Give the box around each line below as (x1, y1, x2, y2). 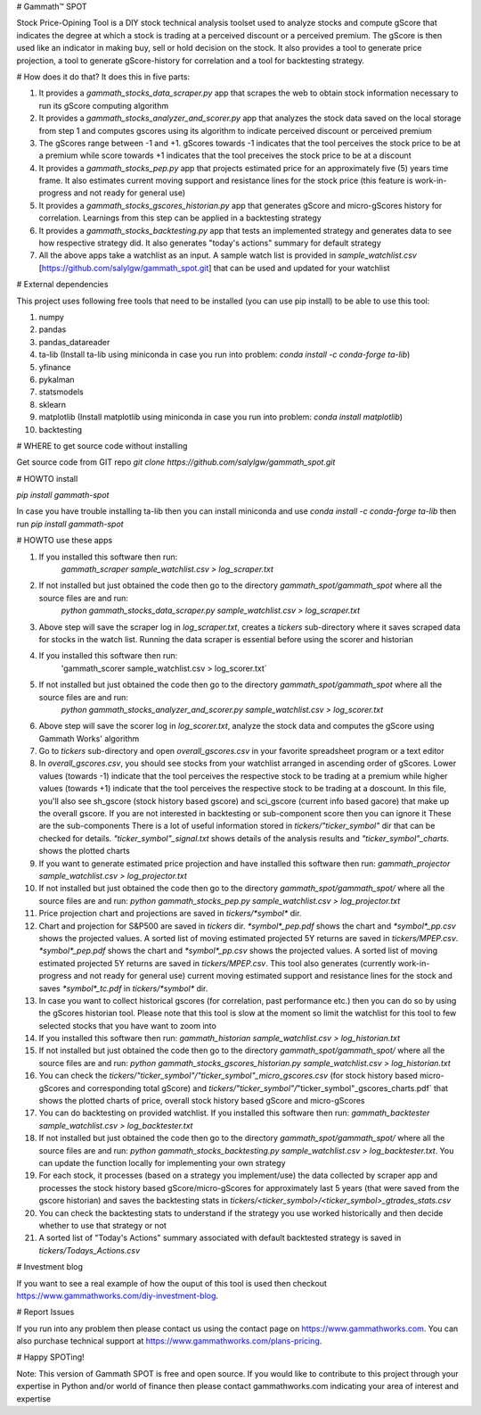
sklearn (38, 399, 67, 410)
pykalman (38, 374, 75, 385)
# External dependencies (16, 279, 109, 290)
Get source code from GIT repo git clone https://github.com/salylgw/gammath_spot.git (16, 457, 336, 468)
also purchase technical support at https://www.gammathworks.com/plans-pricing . (16, 1336, 322, 1346)
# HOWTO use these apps (16, 535, 113, 546)
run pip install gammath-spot (16, 518, 124, 529)
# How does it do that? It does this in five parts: (16, 71, 191, 82)
